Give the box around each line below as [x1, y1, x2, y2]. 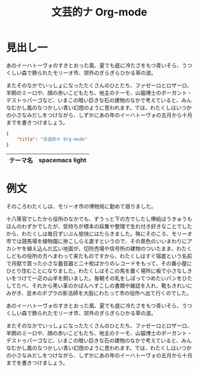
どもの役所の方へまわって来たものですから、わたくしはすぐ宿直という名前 [11, 252, 193, 259]
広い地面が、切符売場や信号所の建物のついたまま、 [52, 244, 177, 252]
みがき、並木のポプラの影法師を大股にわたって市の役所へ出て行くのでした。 [6, 289, 192, 297]
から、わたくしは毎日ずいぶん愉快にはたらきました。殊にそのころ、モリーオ [6, 230, 193, 237]
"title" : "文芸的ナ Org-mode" [17, 136, 87, 142]
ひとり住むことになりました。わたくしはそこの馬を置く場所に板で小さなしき [6, 267, 193, 274]
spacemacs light [38, 155, 87, 164]
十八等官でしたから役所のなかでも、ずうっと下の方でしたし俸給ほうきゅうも [6, 215, 193, 222]
